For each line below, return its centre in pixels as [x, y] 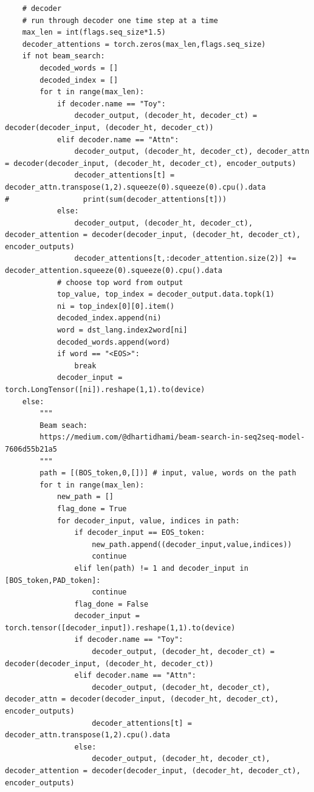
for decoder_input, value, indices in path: [148, 521]
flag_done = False [111, 604]
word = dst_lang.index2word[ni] [122, 330]
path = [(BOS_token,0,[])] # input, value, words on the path [168, 473]
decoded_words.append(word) [114, 342]
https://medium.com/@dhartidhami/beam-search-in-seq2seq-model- [172, 437]
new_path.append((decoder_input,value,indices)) [192, 544]
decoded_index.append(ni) [109, 318]
